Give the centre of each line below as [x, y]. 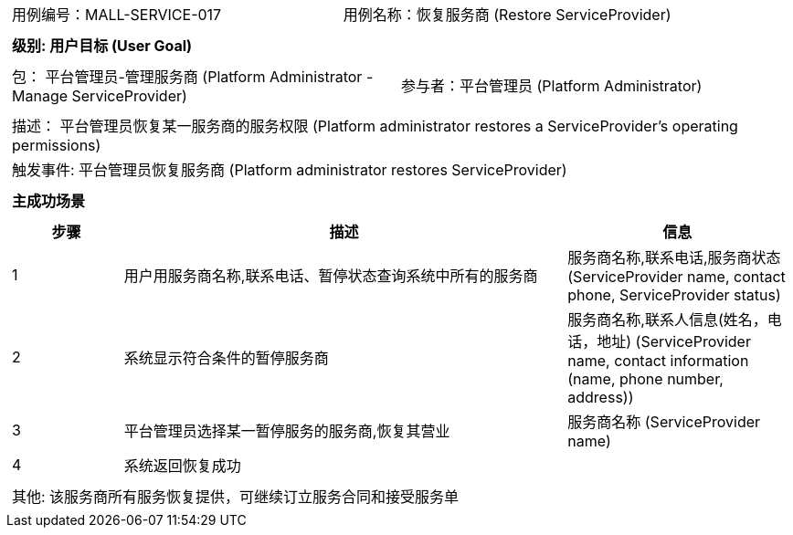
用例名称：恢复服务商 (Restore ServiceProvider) [507, 15]
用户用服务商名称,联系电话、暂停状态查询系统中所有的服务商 [331, 276]
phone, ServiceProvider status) [674, 295]
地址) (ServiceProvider [674, 341]
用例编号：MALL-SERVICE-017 [117, 15]
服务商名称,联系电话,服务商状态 [674, 257]
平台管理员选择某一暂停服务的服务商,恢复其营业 [287, 431]
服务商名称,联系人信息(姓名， [667, 320]
